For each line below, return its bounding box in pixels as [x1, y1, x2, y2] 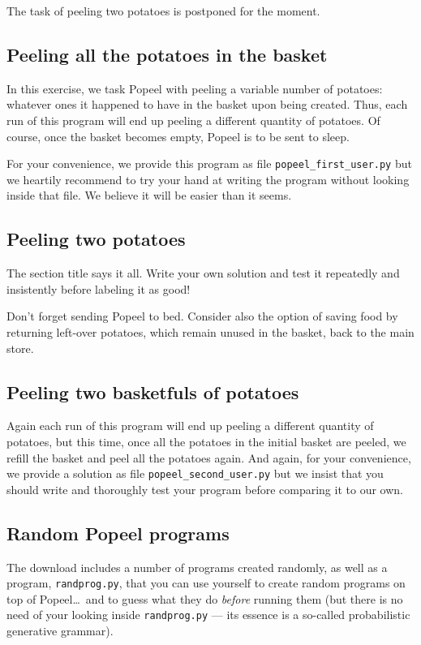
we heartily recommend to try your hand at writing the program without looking [6, 170, 410, 187]
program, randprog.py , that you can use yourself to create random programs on [6, 574, 406, 591]
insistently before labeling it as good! [6, 280, 191, 297]
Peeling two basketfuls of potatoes [6, 379, 299, 404]
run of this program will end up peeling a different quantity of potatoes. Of [6, 111, 380, 128]
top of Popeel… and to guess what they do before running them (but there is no [6, 590, 403, 607]
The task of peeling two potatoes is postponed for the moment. [6, 2, 320, 19]
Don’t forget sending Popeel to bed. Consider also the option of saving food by [6, 307, 398, 325]
